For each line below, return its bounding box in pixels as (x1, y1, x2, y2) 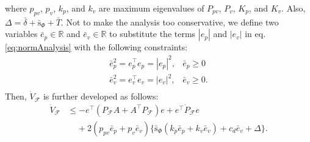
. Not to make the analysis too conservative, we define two (60, 15, 279, 28)
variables (5, 27, 38, 40)
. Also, (281, 2, 306, 14)
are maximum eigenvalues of (99, 2, 204, 14)
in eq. (245, 27, 266, 40)
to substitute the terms (109, 27, 196, 40)
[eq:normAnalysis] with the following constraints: (5, 41, 188, 53)
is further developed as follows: (43, 90, 159, 103)
